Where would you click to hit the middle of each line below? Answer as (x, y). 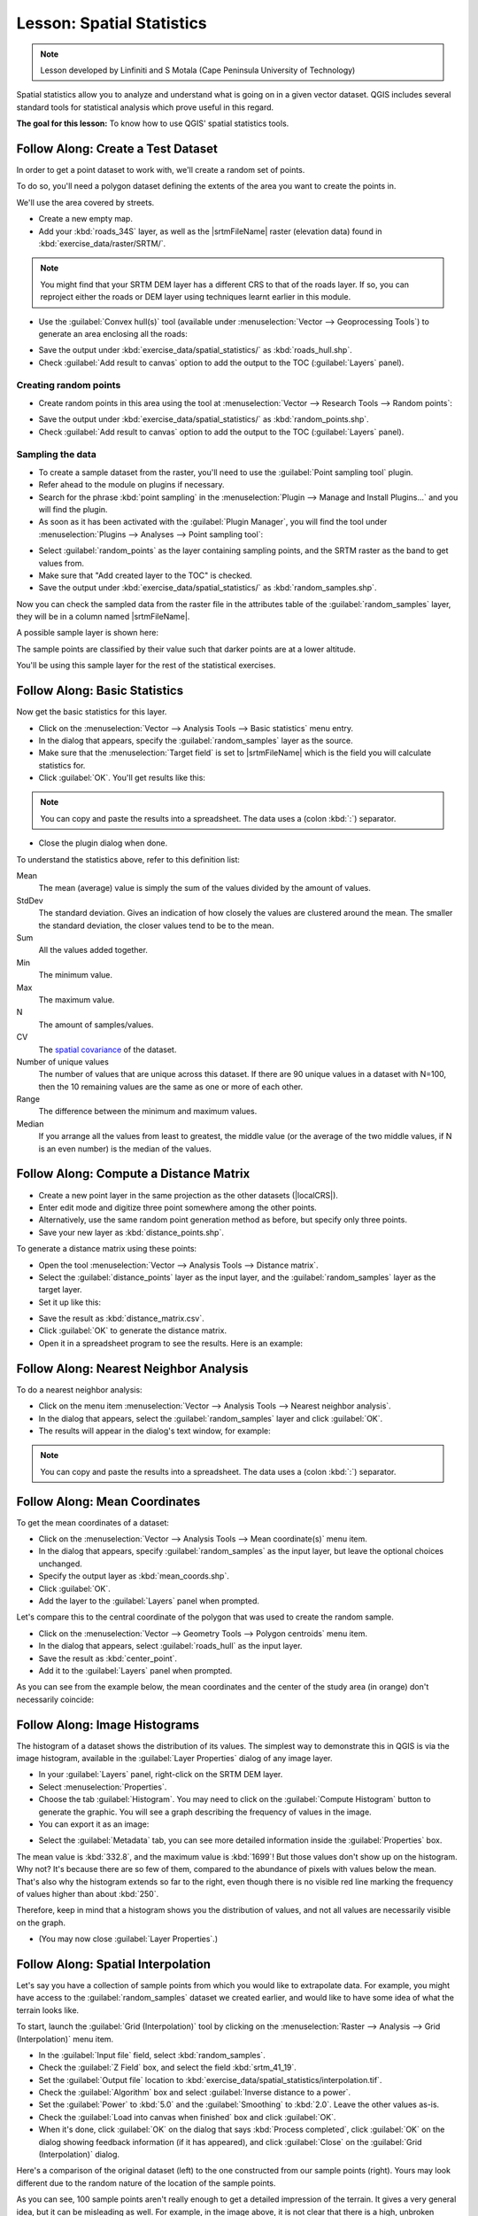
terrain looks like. (48, 2010)
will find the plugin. (73, 509)
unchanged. (61, 1564)
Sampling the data (56, 455)
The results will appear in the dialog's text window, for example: (154, 1431)
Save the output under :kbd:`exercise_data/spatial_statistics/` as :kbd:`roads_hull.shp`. (196, 350)
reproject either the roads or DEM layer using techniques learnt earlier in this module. (196, 297)
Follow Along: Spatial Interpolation (114, 1964)
